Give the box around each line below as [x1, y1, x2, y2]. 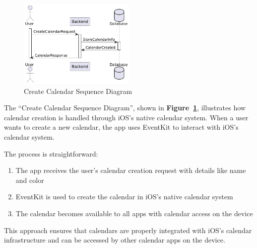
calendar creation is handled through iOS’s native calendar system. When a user [4, 112, 249, 122]
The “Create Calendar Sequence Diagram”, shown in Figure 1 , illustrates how [4, 102, 246, 113]
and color [15, 174, 44, 185]
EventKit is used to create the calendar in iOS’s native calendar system [15, 191, 233, 202]
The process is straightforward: [4, 148, 98, 159]
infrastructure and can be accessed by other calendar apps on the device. [4, 235, 225, 245]
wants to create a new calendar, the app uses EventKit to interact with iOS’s [4, 122, 239, 132]
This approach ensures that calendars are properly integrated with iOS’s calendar [4, 225, 252, 235]
